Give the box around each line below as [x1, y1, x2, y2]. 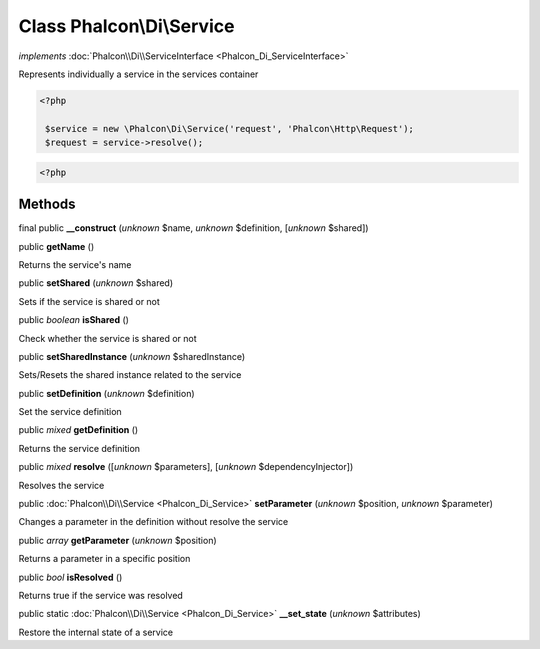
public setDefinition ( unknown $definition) [18, 387, 195, 399]
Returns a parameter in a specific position [18, 553, 191, 565]
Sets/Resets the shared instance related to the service [18, 369, 242, 381]
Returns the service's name [18, 258, 132, 270]
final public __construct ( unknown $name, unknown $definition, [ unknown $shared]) [18, 222, 369, 234]
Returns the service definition [18, 442, 140, 454]
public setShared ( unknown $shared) [18, 277, 174, 289]
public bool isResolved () [18, 571, 123, 583]
